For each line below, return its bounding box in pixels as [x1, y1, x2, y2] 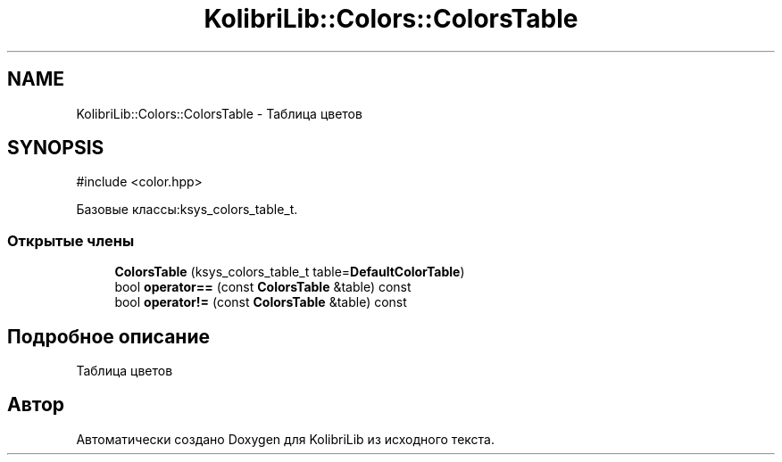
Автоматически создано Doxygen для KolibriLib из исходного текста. [76, 431, 495, 447]
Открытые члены [7, 231, 135, 250]
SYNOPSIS [7, 136, 104, 160]
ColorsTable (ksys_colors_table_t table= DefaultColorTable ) [114, 264, 465, 280]
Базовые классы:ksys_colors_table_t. [76, 202, 298, 218]
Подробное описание [7, 325, 210, 348]
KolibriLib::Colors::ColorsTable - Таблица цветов [76, 105, 362, 121]
